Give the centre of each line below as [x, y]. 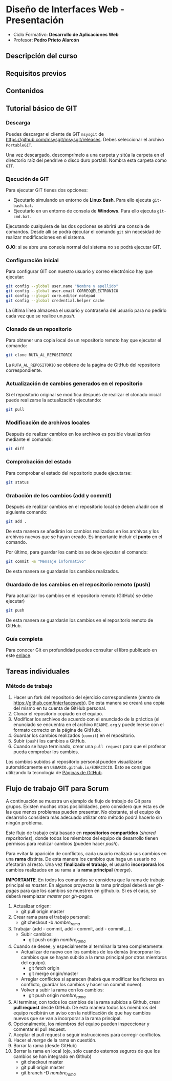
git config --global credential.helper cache [55, 301]
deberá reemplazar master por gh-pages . [50, 896]
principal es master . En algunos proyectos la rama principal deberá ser [80, 885]
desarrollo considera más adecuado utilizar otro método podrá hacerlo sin [84, 817]
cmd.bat [21, 217]
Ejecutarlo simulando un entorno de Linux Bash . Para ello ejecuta [82, 200]
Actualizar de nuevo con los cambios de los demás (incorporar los [91, 952]
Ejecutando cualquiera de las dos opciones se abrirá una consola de [78, 226]
